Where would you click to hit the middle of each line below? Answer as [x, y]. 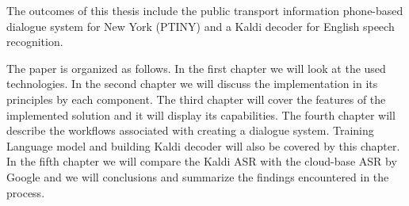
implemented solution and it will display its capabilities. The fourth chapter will [201, 114]
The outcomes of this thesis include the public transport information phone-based [205, 10]
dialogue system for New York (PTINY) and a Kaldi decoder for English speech [201, 26]
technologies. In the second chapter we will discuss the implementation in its [192, 84]
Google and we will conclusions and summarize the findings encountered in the [198, 176]
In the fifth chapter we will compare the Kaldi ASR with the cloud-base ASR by [202, 161]
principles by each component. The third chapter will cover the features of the [196, 99]
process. [26, 192]
